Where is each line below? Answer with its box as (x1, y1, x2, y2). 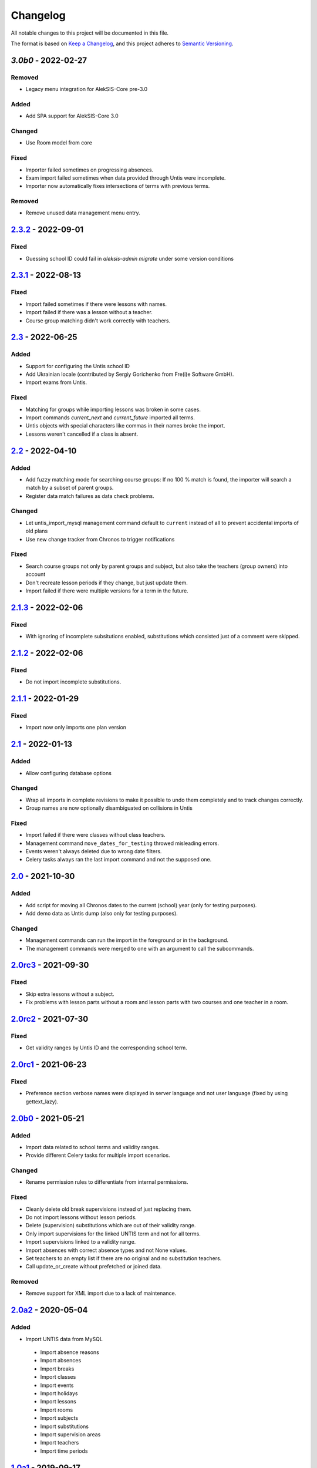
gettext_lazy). (25, 1098, 59, 1105)
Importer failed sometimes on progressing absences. (25, 166, 154, 173)
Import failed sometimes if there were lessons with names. (25, 300, 167, 308)
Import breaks (40, 1365, 75, 1372)
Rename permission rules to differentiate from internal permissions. (25, 1179, 188, 1186)
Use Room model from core (25, 139, 92, 146)
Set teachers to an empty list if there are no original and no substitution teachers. (25, 1254, 222, 1262)
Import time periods (40, 1447, 88, 1454)
